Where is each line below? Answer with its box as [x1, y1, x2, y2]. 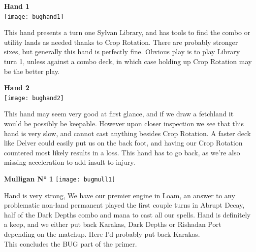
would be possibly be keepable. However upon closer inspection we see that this [4, 118, 244, 129]
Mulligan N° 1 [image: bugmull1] [4, 174, 116, 184]
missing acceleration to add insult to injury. [4, 157, 135, 167]
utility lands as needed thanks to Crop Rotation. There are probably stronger [4, 36, 238, 47]
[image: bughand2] [4, 94, 64, 102]
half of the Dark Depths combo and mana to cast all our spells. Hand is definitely [4, 209, 251, 219]
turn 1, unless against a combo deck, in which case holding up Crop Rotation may [4, 56, 252, 67]
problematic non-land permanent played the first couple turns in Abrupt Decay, [4, 200, 245, 210]
